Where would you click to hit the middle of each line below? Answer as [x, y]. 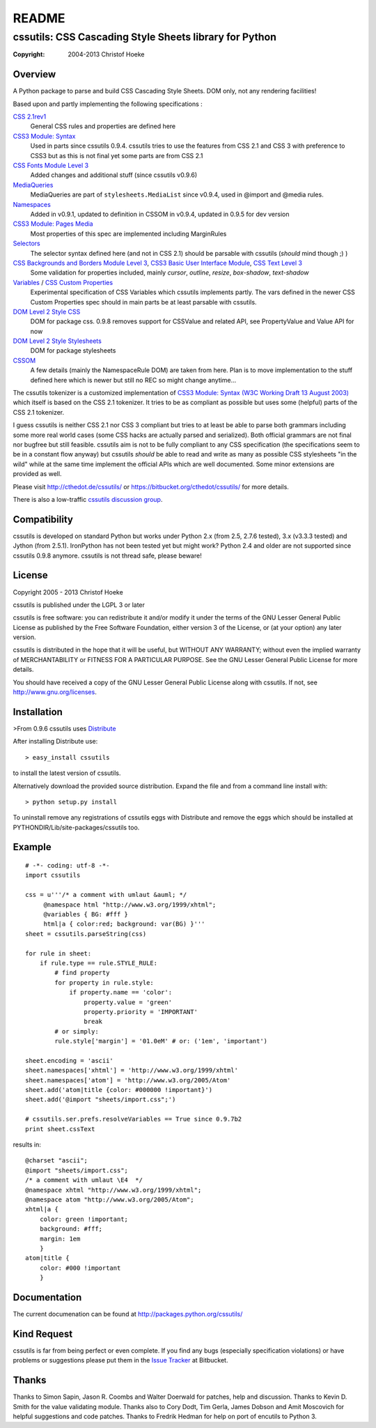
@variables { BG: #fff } [86, 914]
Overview [34, 74]
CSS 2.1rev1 [30, 117]
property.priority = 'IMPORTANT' [141, 1012]
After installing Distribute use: [55, 742]
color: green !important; [84, 1219]
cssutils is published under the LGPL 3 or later [79, 605]
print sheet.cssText [60, 1129]
